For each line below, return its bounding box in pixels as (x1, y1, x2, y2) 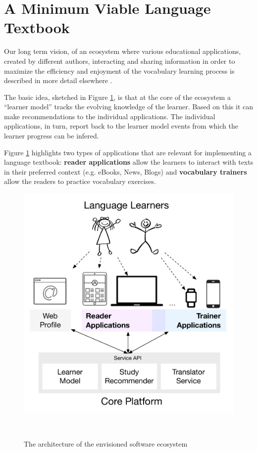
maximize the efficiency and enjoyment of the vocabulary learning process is (4, 65, 235, 76)
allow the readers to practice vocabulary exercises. (4, 176, 156, 186)
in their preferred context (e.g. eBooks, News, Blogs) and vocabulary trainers (4, 166, 247, 177)
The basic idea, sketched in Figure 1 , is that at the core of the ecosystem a (4, 91, 231, 102)
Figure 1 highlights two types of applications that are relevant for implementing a (4, 147, 252, 157)
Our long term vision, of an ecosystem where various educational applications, (4, 46, 241, 56)
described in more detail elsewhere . (4, 75, 112, 86)
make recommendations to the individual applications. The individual (4, 111, 215, 121)
